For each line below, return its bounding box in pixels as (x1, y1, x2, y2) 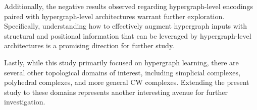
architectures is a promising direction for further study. (4, 40, 175, 51)
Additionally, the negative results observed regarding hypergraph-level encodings (4, 1, 253, 11)
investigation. (4, 96, 45, 107)
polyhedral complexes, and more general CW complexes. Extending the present (4, 77, 249, 87)
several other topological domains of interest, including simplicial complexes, (4, 67, 240, 77)
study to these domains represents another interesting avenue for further (4, 86, 228, 97)
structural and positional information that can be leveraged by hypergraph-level (4, 30, 251, 41)
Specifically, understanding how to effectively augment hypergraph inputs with (4, 21, 247, 31)
